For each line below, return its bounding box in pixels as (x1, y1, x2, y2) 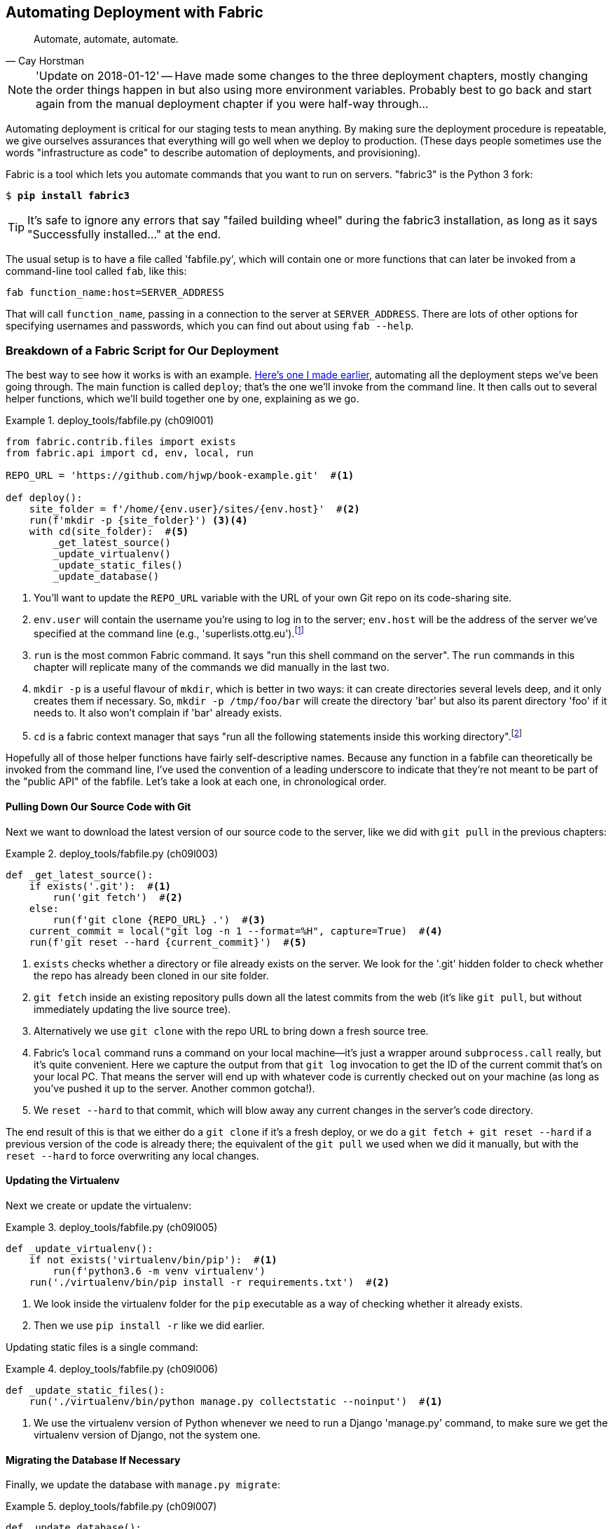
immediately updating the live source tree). (34, 1003, 231, 1015)
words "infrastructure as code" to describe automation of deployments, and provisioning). (6, 147, 421, 159)
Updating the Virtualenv (6, 1174, 120, 1187)
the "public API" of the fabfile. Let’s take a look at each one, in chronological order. (6, 775, 387, 788)
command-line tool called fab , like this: (6, 265, 187, 278)
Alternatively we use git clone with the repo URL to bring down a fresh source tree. (34, 1024, 429, 1037)
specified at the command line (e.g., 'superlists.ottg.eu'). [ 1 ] (34, 625, 304, 639)
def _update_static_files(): (6, 1384, 165, 1396)
